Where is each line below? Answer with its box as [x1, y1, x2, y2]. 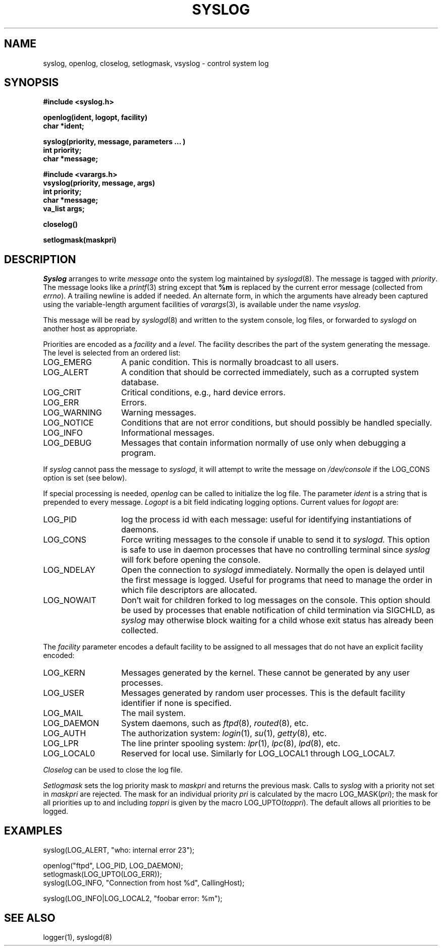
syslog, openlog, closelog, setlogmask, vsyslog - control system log [43, 58, 269, 68]
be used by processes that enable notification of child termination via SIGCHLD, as [121, 605, 435, 616]
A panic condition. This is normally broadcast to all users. [121, 357, 339, 368]
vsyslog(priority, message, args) [43, 179, 155, 188]
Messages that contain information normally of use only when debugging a [121, 438, 406, 448]
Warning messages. [121, 407, 196, 418]
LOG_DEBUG [43, 438, 92, 448]
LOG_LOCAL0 [43, 748, 95, 759]
